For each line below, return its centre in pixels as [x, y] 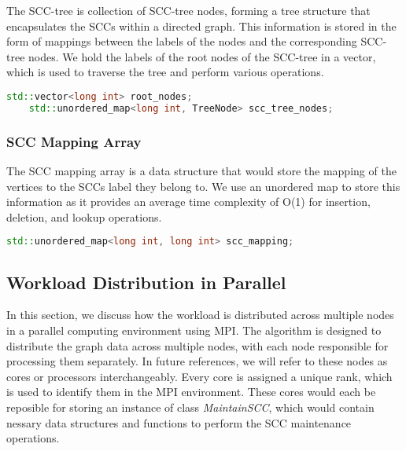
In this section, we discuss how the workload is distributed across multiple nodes [200, 315]
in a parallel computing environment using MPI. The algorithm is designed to [194, 330]
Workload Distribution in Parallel [146, 282]
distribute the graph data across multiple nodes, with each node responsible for [197, 345]
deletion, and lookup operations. [84, 216]
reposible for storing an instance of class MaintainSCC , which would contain [190, 407]
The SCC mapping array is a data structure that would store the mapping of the [201, 170]
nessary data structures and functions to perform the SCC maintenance [179, 422]
